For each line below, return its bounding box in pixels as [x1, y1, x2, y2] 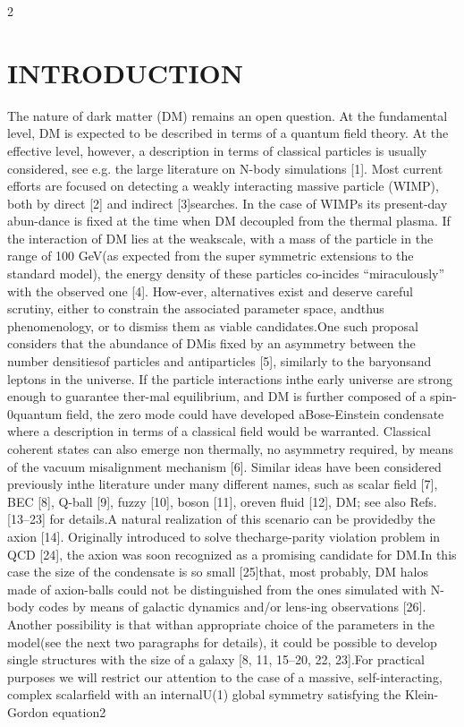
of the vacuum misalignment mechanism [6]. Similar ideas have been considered [7, 457, 442, 475]
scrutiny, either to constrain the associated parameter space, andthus [7, 299, 384, 318]
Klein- [404, 685, 439, 704]
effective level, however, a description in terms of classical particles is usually [7, 141, 427, 159]
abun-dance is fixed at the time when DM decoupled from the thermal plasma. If [7, 211, 451, 230]
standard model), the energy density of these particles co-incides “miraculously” [7, 264, 445, 283]
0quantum [7, 404, 63, 423]
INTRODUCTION [7, 54, 244, 90]
